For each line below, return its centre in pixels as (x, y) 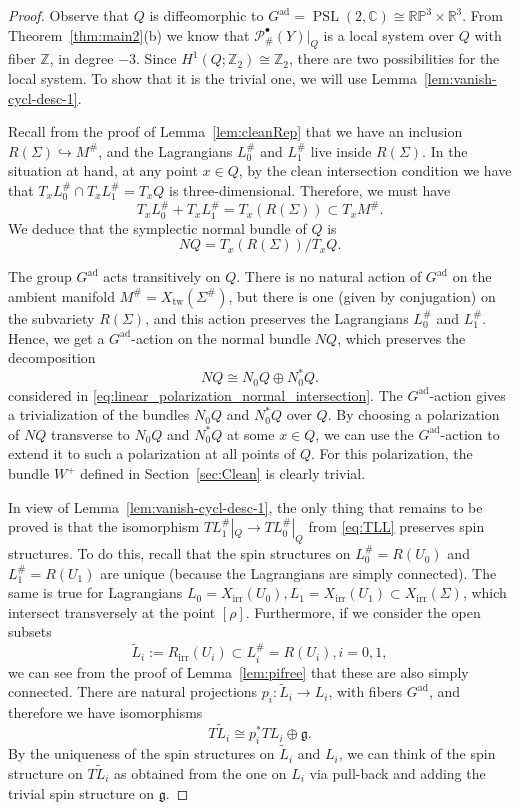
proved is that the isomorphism (104, 526)
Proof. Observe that (69, 15)
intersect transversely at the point (112, 611)
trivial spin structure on (81, 792)
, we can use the (364, 433)
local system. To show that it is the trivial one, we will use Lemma (212, 77)
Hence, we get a (56, 337)
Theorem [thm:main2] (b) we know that (129, 34)
